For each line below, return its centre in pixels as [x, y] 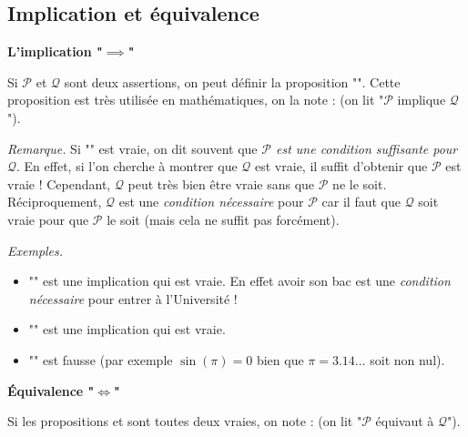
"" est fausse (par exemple [101, 359]
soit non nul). [407, 359]
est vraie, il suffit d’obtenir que [341, 166]
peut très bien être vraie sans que [221, 183]
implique [422, 100]
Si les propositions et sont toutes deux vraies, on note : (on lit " [185, 421]
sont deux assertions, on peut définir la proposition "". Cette [232, 81]
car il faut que [361, 202]
